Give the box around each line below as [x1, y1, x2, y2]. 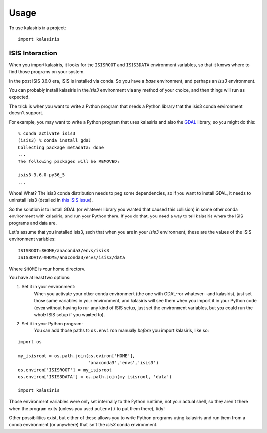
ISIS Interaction [9, 49, 58, 57]
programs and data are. [9, 220, 57, 226]
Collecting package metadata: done [18, 144, 104, 150]
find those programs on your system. [9, 69, 85, 75]
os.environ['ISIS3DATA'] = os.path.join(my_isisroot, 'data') [18, 374, 172, 379]
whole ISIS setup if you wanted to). [34, 311, 105, 317]
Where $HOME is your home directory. [9, 266, 86, 271]
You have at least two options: [9, 275, 71, 280]
